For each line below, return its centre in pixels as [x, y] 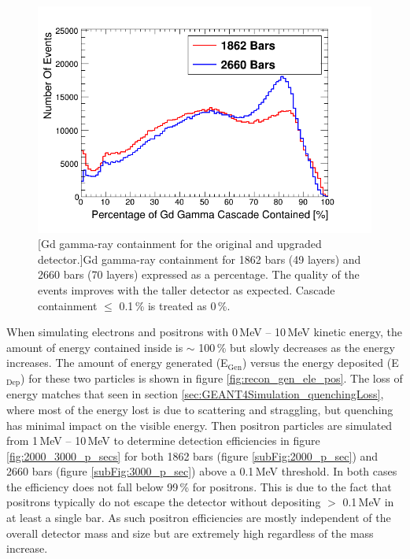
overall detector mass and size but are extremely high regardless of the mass [190, 533]
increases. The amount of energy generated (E [117, 363]
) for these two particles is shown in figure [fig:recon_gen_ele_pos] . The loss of [212, 378]
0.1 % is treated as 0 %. [175, 305]
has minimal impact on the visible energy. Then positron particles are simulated [199, 425]
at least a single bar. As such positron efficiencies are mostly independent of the [199, 518]
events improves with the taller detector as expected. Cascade [187, 289]
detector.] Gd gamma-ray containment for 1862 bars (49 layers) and [199, 259]
